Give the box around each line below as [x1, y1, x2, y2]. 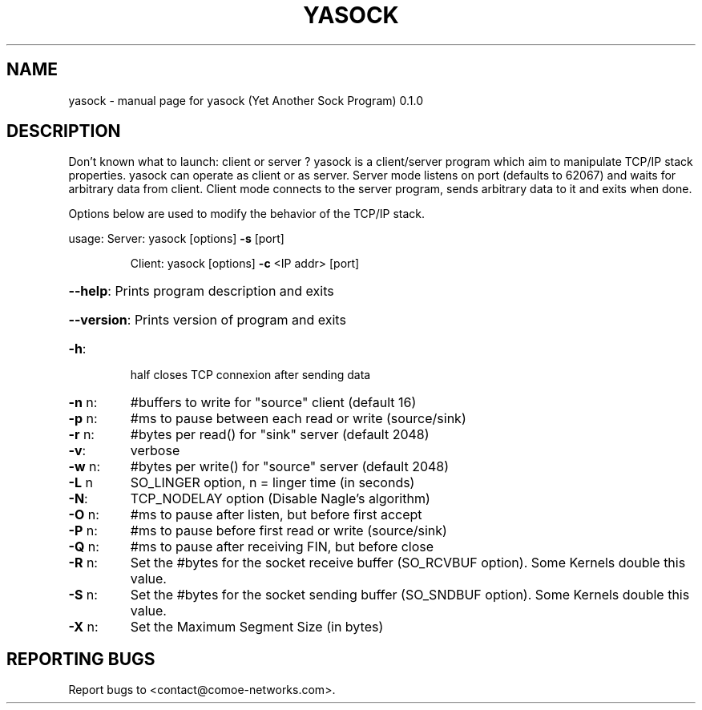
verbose [130, 442, 180, 459]
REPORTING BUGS [6, 648, 155, 669]
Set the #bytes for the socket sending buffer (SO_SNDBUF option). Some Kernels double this [130, 587, 690, 603]
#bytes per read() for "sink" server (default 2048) [130, 426, 430, 443]
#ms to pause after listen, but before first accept [130, 506, 422, 523]
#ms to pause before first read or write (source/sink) [130, 522, 447, 539]
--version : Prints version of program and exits [68, 312, 346, 329]
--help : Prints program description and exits [68, 283, 334, 300]
